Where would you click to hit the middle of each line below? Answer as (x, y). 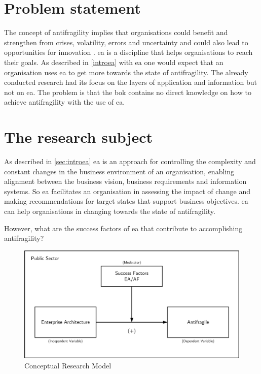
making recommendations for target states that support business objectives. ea (126, 201)
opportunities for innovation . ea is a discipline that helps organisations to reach (128, 52)
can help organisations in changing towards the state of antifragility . (110, 211)
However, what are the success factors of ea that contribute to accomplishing (123, 228)
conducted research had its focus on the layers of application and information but (131, 82)
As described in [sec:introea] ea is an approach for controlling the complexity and (130, 161)
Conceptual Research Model (68, 365)
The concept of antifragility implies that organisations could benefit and (116, 32)
